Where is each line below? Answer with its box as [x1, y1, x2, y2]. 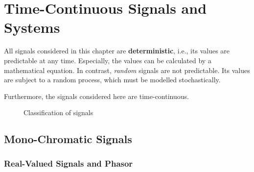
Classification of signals [23, 107, 93, 118]
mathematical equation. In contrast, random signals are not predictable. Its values [4, 65, 250, 75]
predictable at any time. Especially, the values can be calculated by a [4, 55, 211, 65]
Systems [4, 17, 60, 37]
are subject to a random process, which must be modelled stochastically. [4, 74, 221, 85]
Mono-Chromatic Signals [4, 131, 132, 147]
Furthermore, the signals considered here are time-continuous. [4, 91, 189, 101]
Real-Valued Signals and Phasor [4, 157, 133, 169]
